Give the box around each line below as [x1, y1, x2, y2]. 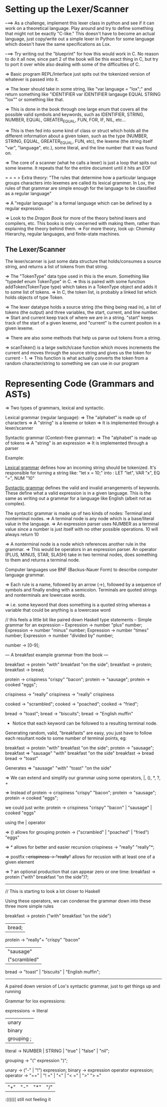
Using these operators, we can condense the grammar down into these [5, 898, 151, 904]
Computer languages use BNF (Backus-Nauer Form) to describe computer [5, 566, 158, 573]
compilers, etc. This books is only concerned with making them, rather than [5, 220, 160, 226]
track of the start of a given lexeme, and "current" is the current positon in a [5, 320, 161, 326]
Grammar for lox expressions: [5, 998, 66, 1004]
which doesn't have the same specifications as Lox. [5, 41, 111, 47]
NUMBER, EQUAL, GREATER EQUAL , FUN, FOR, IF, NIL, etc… [5, 116, 126, 124]
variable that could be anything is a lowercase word [5, 607, 111, 613]
